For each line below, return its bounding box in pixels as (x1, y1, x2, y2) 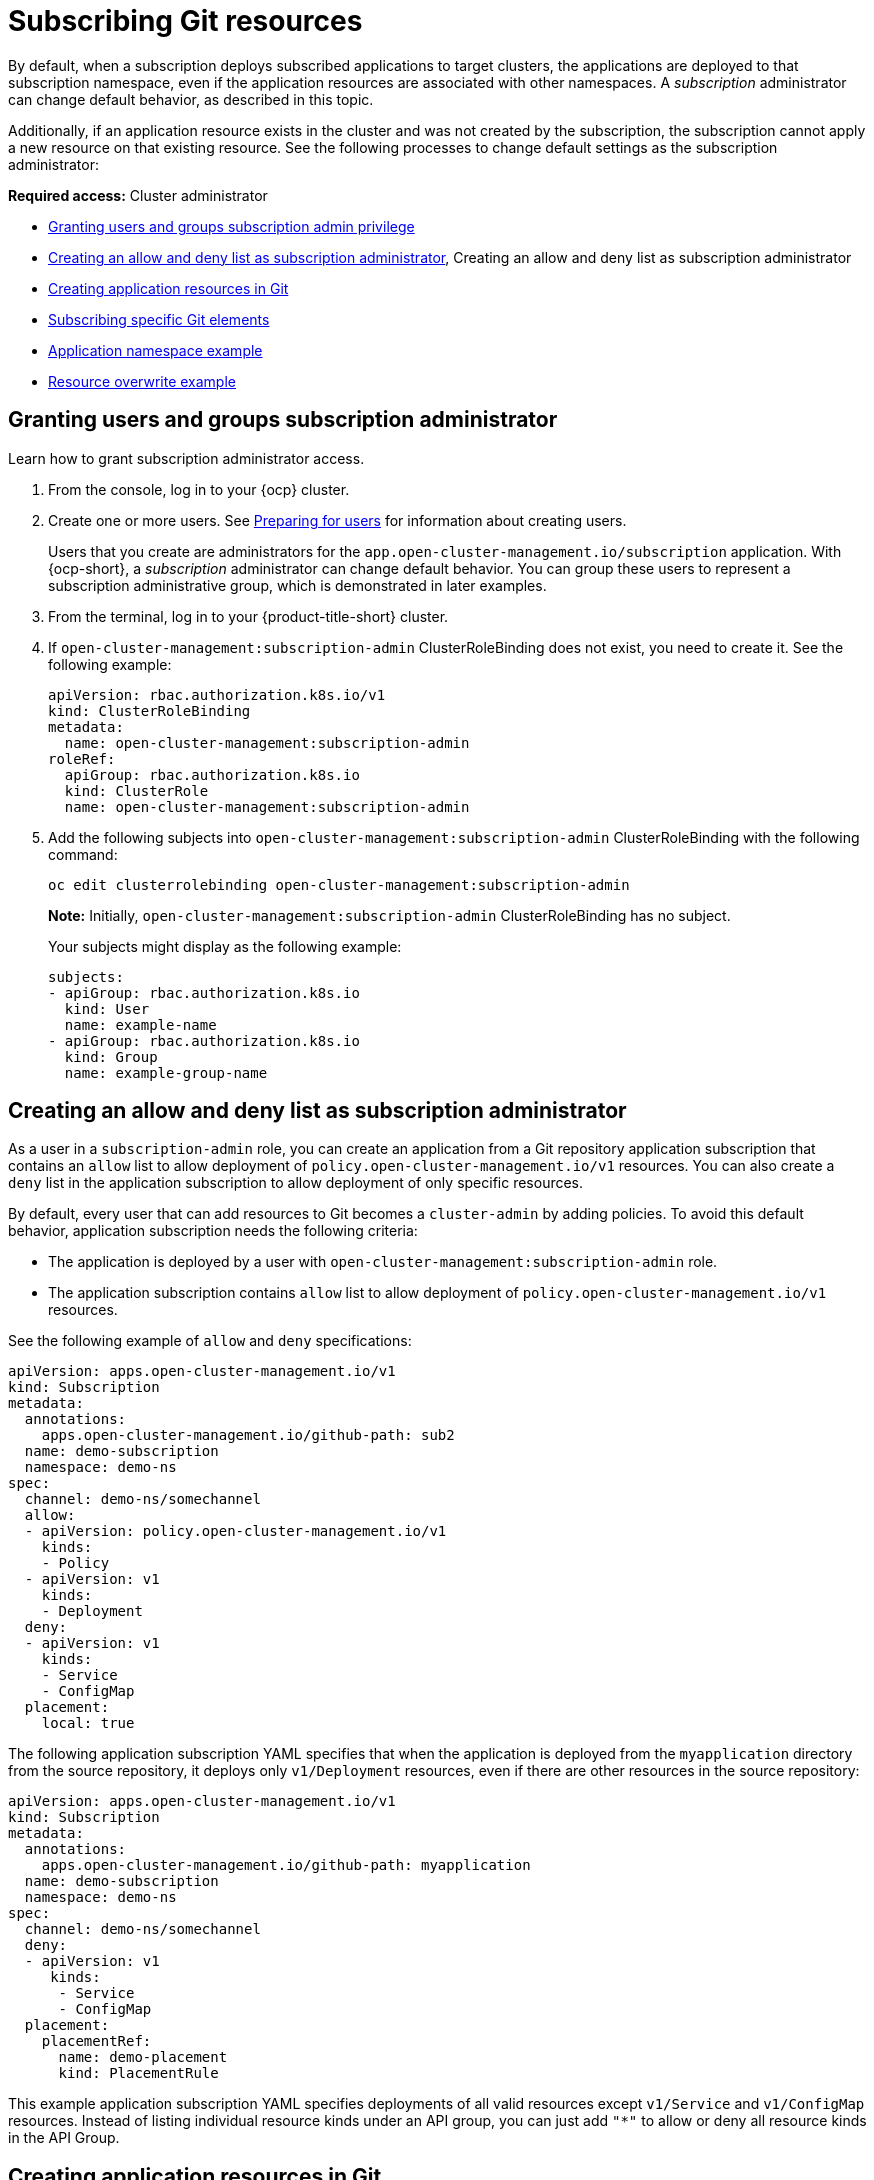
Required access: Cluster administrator (8, 186, 268, 204)
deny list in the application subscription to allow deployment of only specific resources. (8, 1174, 584, 1192)
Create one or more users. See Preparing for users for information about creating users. (48, 511, 627, 529)
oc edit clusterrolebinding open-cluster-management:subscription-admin (48, 876, 630, 893)
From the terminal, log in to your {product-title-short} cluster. (48, 607, 449, 625)
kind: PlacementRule (58, 2065, 219, 2082)
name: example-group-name (64, 1064, 268, 1081)
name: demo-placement (58, 2049, 228, 2066)
